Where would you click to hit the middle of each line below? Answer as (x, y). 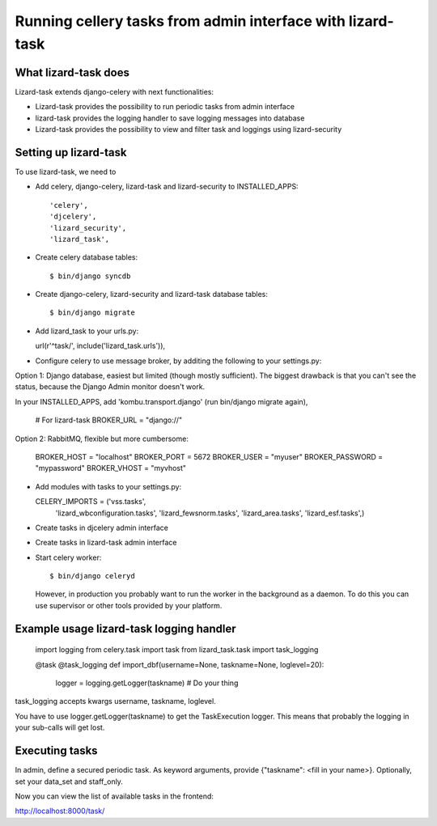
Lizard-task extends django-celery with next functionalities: (115, 91)
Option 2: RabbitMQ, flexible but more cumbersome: (102, 438)
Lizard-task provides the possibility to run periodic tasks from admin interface (165, 107)
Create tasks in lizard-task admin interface (106, 543)
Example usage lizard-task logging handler (125, 628)
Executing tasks (56, 751)
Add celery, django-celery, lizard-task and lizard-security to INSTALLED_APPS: (167, 187)
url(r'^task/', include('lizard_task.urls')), (100, 346)
